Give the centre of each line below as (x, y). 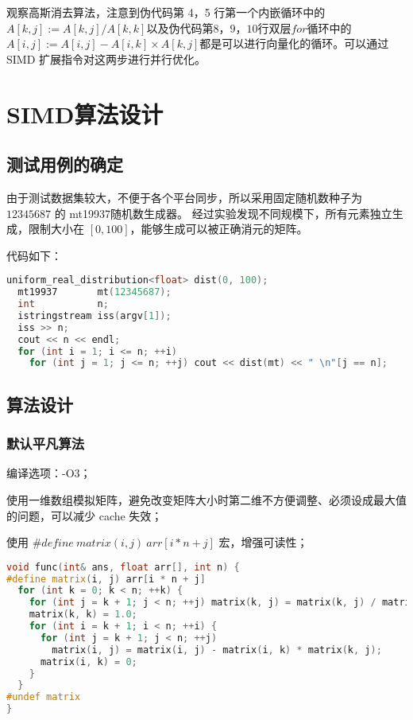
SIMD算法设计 (85, 113)
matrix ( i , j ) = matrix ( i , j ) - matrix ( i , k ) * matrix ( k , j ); (217, 650)
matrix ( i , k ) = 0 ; (89, 662)
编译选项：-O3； (49, 473)
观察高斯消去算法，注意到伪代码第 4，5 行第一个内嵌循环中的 (166, 12)
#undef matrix (44, 697)
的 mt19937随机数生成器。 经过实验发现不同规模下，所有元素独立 (223, 213)
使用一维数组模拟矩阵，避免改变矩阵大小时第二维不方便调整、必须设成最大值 (206, 499)
